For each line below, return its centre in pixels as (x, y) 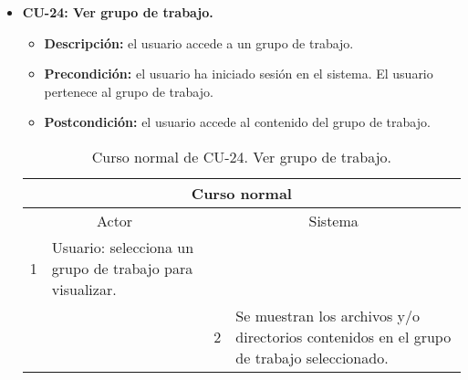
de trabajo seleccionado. (312, 357)
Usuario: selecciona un (123, 247)
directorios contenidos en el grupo (343, 336)
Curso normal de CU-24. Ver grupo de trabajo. (242, 156)
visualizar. (84, 289)
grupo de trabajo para (122, 268)
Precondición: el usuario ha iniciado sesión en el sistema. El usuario (239, 74)
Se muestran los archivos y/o (328, 315)
